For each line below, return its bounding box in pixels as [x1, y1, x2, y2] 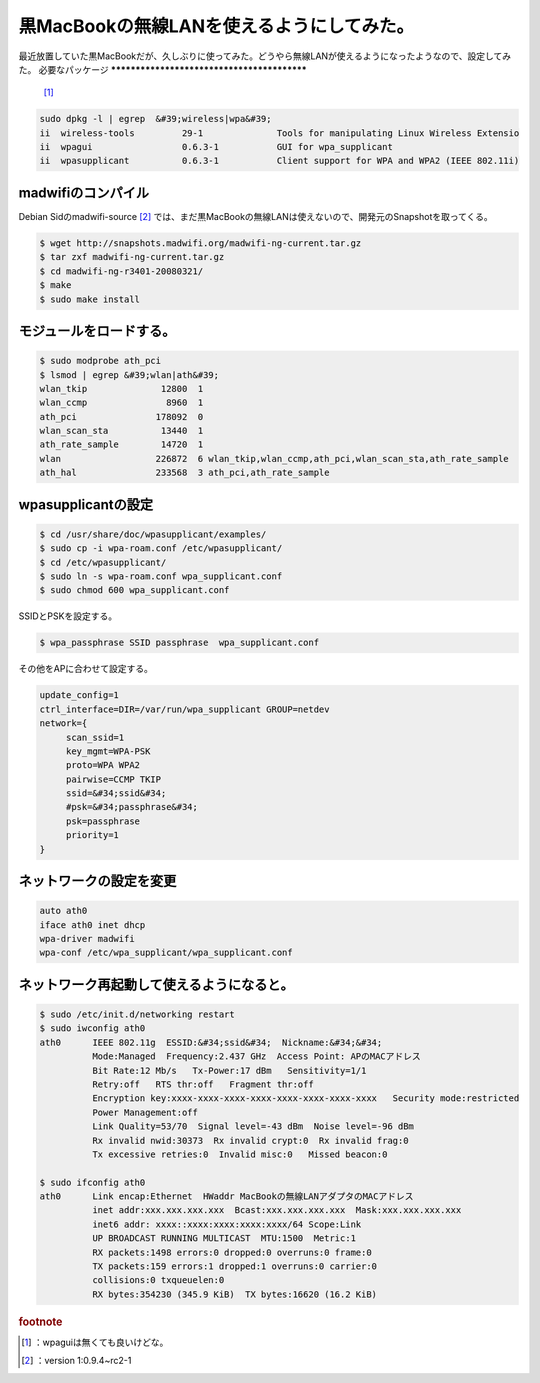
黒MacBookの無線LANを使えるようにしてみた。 [18, 15, 415, 37]
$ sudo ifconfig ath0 [39, 1176, 146, 1188]
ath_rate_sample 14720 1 [39, 439, 204, 450]
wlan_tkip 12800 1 [39, 383, 204, 394]
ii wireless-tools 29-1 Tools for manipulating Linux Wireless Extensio [39, 127, 520, 139]
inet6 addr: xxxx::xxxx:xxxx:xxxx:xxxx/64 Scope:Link [91, 1218, 362, 1230]
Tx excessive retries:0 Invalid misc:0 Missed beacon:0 [91, 1148, 388, 1160]
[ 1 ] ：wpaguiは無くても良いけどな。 [21, 1336, 169, 1349]
